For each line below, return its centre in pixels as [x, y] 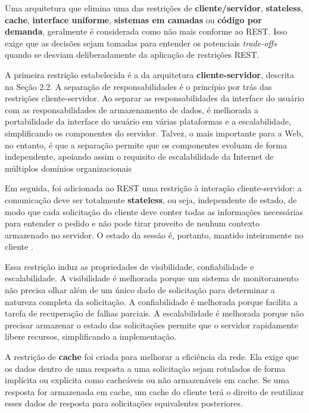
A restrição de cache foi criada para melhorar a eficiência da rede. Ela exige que [152, 357]
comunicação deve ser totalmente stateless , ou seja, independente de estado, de [151, 199]
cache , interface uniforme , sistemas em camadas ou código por [133, 19]
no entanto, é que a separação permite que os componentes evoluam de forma [146, 145]
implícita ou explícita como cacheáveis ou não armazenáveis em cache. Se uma [147, 380]
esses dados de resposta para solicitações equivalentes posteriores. [124, 403]
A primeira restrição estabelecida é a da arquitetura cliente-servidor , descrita [150, 74]
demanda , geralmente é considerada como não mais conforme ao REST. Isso [146, 31]
